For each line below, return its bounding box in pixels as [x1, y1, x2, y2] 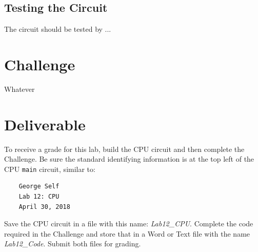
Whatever [4, 83, 35, 94]
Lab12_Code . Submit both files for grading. [4, 238, 141, 249]
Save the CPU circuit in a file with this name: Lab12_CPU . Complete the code [4, 218, 253, 229]
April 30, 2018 [18, 203, 70, 210]
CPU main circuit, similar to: [4, 163, 95, 174]
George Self [18, 183, 59, 190]
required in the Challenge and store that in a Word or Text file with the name [4, 228, 250, 239]
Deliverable [4, 113, 86, 134]
